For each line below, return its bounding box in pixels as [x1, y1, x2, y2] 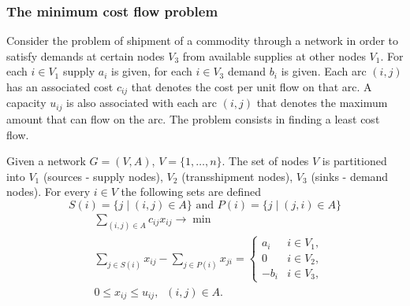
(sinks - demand [311, 168, 389, 184]
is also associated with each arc [66, 94, 217, 111]
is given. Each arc [281, 63, 367, 79]
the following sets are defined [121, 183, 262, 200]
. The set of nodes [222, 153, 309, 169]
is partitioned [322, 153, 387, 169]
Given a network [6, 153, 86, 169]
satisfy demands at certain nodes [6, 47, 165, 64]
